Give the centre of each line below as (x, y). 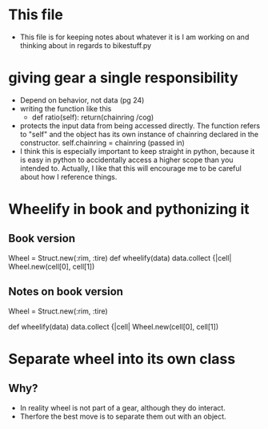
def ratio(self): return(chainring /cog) (93, 117)
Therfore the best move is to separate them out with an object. (123, 416)
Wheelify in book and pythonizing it (129, 209)
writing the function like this (66, 108)
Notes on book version (66, 291)
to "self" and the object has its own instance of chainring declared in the (139, 134)
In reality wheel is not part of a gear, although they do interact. (122, 407)
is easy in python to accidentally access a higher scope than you (126, 160)
